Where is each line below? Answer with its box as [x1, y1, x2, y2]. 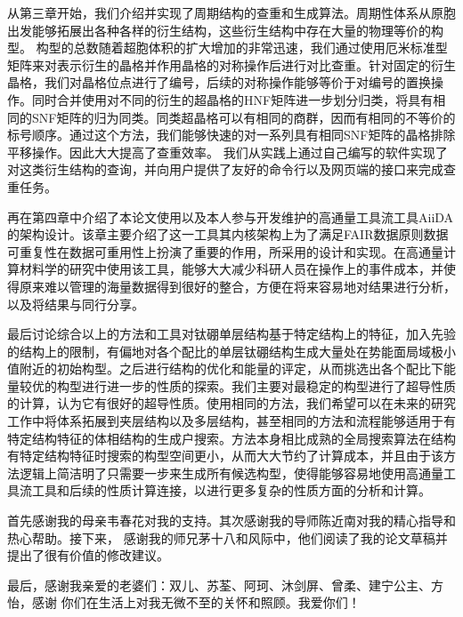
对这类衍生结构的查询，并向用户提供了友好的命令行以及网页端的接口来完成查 [7, 160, 456, 179]
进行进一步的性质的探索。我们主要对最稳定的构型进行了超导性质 [81, 376, 456, 395]
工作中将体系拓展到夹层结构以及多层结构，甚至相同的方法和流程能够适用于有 [7, 412, 456, 430]
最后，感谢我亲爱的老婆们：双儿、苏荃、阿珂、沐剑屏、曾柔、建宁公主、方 [7, 575, 443, 594]
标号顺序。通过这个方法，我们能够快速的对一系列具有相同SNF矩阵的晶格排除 [7, 125, 456, 144]
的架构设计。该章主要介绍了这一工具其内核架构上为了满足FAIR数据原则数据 [7, 225, 449, 244]
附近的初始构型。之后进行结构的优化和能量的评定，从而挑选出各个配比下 [19, 359, 443, 378]
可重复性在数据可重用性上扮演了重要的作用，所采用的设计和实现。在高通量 [7, 242, 443, 260]
